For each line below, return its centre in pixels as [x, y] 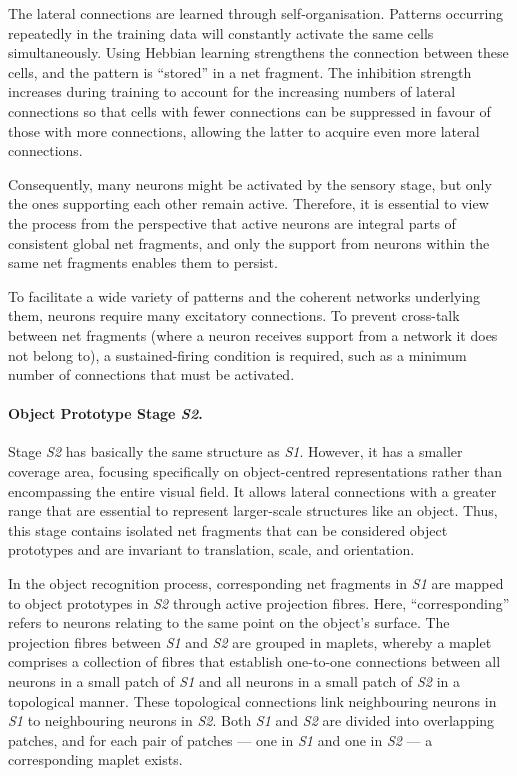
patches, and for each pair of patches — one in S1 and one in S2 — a [220, 739]
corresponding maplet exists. [95, 759]
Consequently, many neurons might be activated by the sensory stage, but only [250, 183]
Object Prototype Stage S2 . [105, 413]
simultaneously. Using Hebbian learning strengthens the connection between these [258, 52]
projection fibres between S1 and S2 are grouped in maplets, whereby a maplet [250, 641]
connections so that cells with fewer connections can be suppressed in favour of [249, 110]
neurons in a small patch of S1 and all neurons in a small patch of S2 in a [234, 681]
